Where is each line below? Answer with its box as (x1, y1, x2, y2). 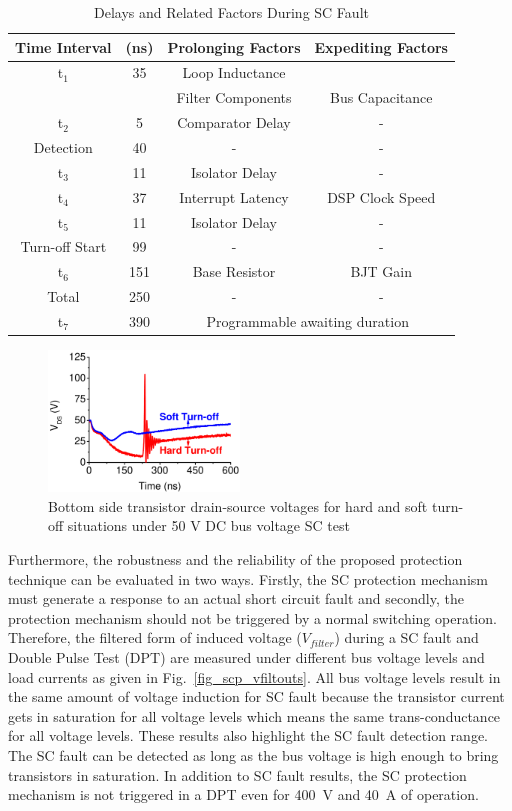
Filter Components (176, 87, 292, 108)
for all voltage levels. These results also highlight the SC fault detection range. (8, 725, 488, 746)
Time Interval (15, 36, 112, 57)
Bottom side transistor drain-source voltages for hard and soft (48, 495, 428, 516)
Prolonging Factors (167, 36, 301, 57)
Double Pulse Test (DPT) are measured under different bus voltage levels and (8, 647, 485, 668)
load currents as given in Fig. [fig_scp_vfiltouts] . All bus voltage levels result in (8, 666, 501, 687)
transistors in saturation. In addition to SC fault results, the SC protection (8, 764, 467, 785)
